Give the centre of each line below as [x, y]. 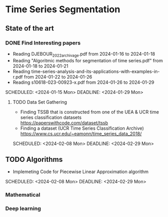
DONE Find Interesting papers [43, 43]
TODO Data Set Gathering [40, 102]
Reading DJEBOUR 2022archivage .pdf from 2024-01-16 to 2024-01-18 [84, 54]
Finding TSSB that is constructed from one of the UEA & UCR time [90, 112]
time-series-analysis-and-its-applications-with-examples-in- [95, 71]
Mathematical [23, 195]
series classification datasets [51, 117]
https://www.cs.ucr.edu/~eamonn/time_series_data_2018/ [81, 133]
